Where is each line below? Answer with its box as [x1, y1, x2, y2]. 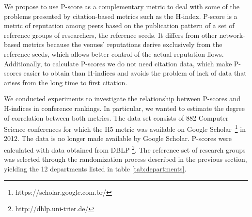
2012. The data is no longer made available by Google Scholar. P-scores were [4, 133, 232, 143]
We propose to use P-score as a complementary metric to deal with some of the [4, 1, 239, 11]
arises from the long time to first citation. [4, 77, 127, 87]
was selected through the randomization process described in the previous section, [4, 154, 247, 164]
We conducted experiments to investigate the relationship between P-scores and [4, 93, 240, 104]
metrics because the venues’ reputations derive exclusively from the [22, 39, 222, 49]
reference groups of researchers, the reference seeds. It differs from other [4, 30, 217, 40]
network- [219, 30, 245, 40]
